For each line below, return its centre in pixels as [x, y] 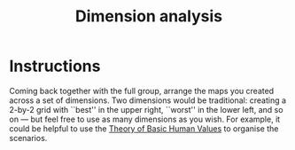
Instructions [55, 66]
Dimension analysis [149, 16]
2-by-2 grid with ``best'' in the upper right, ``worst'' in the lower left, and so [146, 109]
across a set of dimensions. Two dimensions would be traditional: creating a [147, 100]
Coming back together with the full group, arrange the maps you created [142, 91]
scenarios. [28, 138]
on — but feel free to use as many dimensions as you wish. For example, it [145, 119]
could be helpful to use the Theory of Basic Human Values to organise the [144, 128]
